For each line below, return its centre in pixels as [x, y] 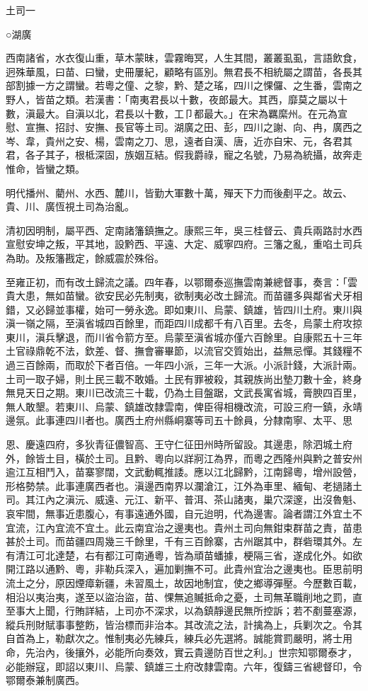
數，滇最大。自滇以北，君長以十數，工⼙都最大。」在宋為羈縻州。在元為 [172, 113]
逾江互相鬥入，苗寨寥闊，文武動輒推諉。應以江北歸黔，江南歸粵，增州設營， [184, 472]
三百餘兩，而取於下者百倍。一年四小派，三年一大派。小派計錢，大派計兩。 [189, 365]
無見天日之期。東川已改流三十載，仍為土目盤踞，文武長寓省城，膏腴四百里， [184, 393]
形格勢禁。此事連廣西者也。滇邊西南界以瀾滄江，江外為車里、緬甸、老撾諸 [179, 485]
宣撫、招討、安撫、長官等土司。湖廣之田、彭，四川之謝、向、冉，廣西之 [194, 127]
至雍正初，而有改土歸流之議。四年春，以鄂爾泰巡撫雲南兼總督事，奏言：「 [177, 281]
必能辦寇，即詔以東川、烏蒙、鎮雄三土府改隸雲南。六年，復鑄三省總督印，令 [184, 666]
